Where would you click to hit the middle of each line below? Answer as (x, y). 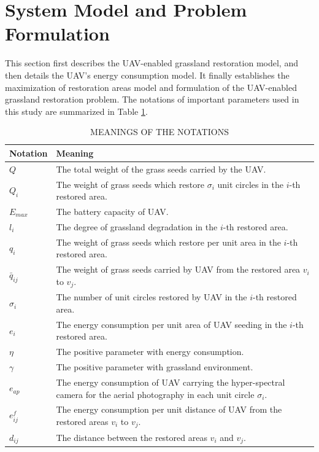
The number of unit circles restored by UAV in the (152, 297)
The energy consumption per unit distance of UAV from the (169, 409)
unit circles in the (250, 184)
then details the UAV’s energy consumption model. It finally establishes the (147, 75)
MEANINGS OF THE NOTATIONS (159, 132)
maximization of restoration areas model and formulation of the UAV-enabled (151, 87)
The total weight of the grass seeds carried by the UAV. (161, 169)
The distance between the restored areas (132, 437)
